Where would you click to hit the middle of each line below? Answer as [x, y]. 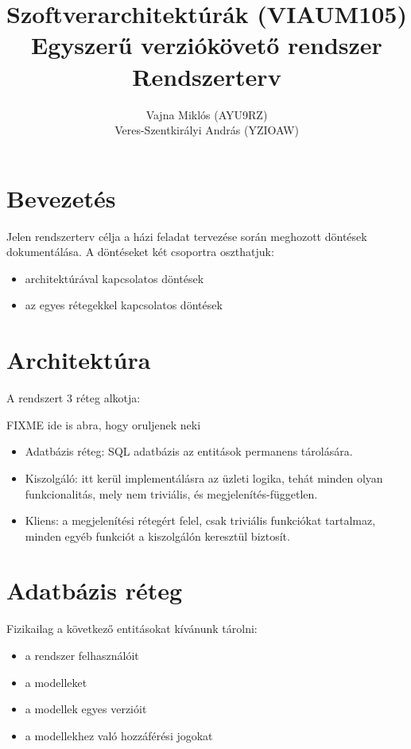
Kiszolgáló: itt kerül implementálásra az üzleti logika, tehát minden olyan [204, 477]
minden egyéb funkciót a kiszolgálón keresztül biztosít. [157, 536]
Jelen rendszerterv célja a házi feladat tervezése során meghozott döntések [187, 236]
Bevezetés [61, 198]
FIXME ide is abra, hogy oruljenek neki [104, 424]
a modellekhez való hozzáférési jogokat [119, 735]
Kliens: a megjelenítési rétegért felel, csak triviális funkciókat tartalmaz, [200, 520]
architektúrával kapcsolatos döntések [114, 278]
